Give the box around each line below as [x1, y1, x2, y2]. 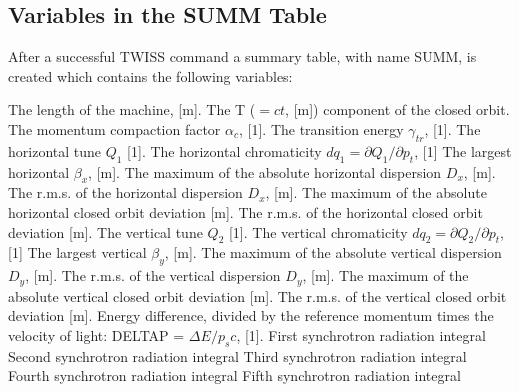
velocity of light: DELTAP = [8, 324, 185, 345]
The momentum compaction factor [8, 118, 221, 139]
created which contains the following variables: [8, 65, 293, 86]
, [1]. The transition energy [239, 118, 404, 139]
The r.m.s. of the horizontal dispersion [8, 182, 243, 203]
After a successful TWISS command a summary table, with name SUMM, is [8, 46, 477, 67]
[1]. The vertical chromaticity [228, 221, 408, 242]
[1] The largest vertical [8, 242, 147, 263]
